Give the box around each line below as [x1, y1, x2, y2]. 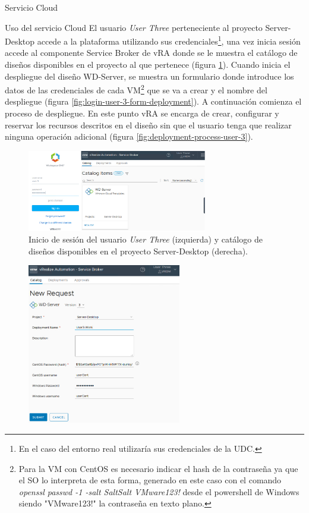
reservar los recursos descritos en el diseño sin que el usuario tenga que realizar [5, 118, 292, 131]
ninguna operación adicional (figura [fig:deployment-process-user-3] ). [5, 130, 253, 143]
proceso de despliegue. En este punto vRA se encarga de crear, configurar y [5, 107, 279, 119]
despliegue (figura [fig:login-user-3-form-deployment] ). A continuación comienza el [5, 95, 302, 108]
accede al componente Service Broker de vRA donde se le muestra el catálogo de [5, 46, 298, 59]
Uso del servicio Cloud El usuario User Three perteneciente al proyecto [5, 21, 263, 33]
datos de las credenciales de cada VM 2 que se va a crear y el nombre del [5, 82, 267, 96]
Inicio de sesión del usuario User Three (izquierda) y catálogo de [29, 233, 263, 246]
